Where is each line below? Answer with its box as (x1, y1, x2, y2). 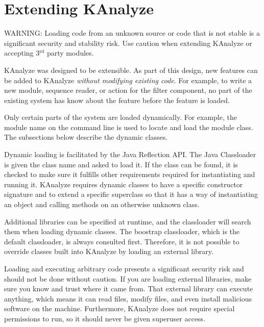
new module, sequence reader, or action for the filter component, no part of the (4, 85, 252, 95)
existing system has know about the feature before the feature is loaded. (4, 94, 230, 105)
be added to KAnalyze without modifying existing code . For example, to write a (4, 74, 252, 85)
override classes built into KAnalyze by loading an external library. (4, 246, 213, 257)
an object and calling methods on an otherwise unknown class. (4, 199, 200, 210)
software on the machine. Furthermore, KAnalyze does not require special (4, 303, 235, 314)
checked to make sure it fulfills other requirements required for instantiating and (4, 169, 255, 180)
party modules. (46, 47, 94, 58)
